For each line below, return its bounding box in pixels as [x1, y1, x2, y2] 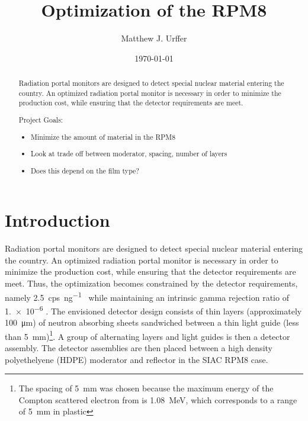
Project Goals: [18, 114, 63, 124]
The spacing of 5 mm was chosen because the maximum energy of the [18, 382, 274, 394]
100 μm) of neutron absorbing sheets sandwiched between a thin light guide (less [5, 316, 299, 329]
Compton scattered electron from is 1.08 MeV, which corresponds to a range [18, 393, 297, 406]
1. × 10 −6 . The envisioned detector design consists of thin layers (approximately [5, 303, 302, 317]
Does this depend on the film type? [31, 165, 139, 175]
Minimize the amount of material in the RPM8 [31, 131, 176, 142]
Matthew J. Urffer [121, 32, 187, 44]
